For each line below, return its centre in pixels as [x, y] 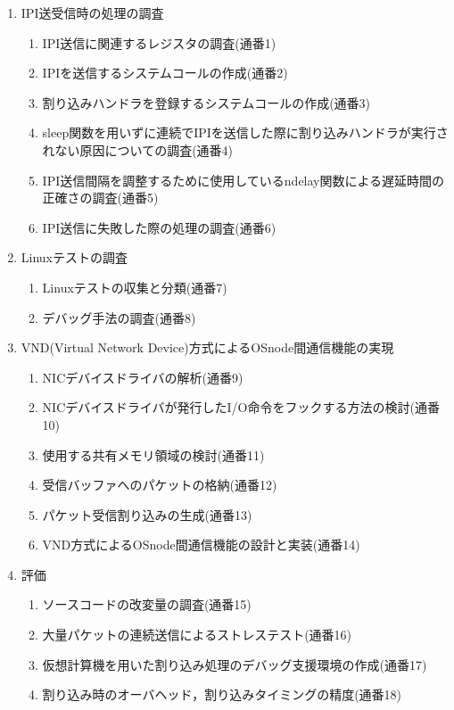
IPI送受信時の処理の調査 [92, 12]
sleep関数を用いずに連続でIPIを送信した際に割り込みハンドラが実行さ [245, 132]
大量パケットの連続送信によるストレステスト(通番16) [197, 635]
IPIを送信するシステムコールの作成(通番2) [165, 73]
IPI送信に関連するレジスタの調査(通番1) [159, 42]
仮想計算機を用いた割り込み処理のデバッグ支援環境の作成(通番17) [235, 664]
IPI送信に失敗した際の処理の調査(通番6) [159, 227]
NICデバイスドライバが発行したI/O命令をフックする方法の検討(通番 [241, 407]
